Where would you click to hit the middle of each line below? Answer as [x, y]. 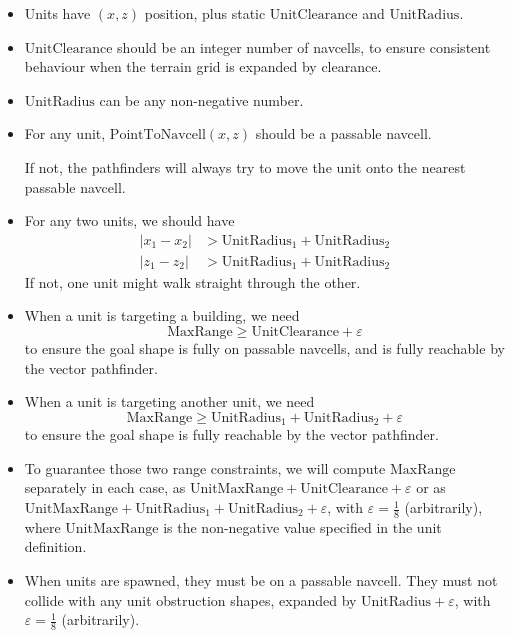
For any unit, [65, 133]
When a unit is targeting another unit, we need [169, 401]
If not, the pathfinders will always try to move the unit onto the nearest [245, 166]
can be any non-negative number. [201, 99]
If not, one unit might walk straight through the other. [192, 281]
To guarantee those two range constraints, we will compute [205, 467]
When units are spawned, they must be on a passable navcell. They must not [261, 580]
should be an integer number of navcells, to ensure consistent [304, 46]
